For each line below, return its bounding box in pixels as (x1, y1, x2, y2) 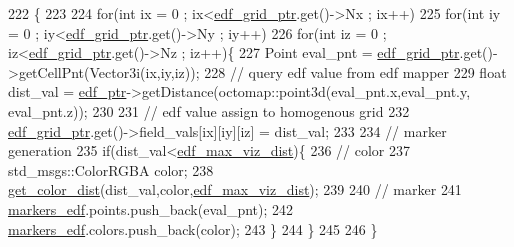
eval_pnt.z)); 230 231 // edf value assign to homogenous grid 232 (8, 100, 410, 121)
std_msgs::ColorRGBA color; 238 (8, 159, 214, 180)
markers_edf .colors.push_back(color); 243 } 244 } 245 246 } (8, 218, 378, 239)
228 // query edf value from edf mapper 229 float (204, 61, 507, 82)
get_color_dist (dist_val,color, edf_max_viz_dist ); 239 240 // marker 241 (8, 179, 462, 200)
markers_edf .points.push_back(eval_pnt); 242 (8, 198, 294, 219)
